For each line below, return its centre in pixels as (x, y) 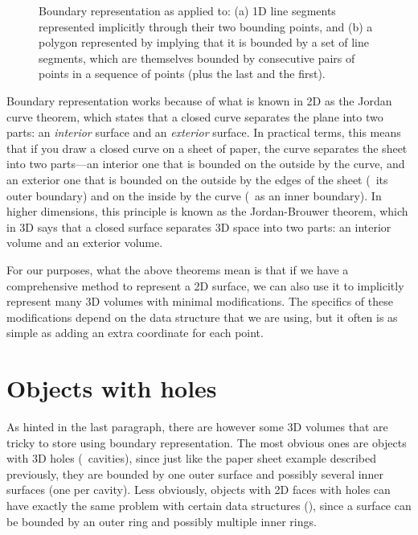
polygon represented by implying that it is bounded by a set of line (204, 42)
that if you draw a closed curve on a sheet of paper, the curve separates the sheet (207, 148)
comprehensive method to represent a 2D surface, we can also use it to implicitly (205, 285)
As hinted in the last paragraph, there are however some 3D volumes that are (197, 426)
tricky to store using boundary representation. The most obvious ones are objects (207, 442)
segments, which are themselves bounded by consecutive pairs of (197, 58)
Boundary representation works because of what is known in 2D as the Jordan (199, 100)
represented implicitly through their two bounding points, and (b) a (206, 26)
